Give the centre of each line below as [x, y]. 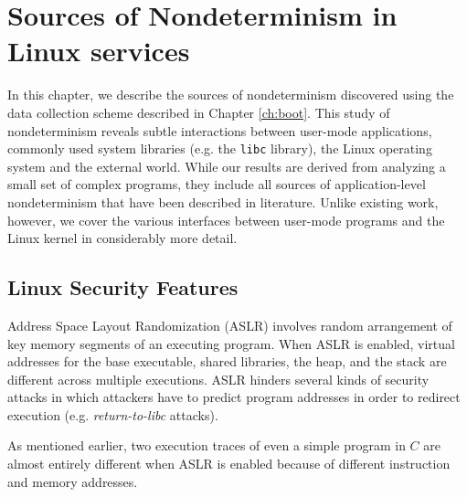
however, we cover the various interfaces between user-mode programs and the [226, 220]
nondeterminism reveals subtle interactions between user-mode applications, [220, 130]
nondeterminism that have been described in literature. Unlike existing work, [223, 201]
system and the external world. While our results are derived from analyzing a [227, 166]
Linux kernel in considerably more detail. [122, 238]
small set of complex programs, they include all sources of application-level [217, 184]
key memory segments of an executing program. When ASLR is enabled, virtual [231, 343]
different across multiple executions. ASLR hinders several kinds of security [218, 379]
